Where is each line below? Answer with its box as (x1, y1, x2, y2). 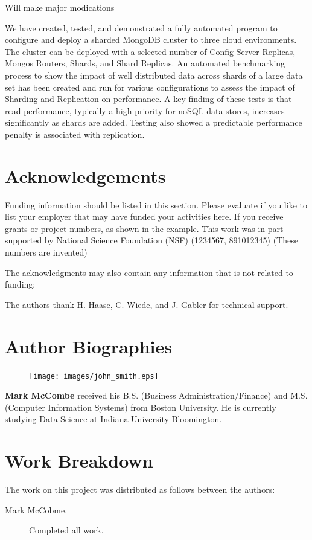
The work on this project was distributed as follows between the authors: (5, 483, 275, 496)
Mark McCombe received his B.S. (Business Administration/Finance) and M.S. (5, 389, 308, 402)
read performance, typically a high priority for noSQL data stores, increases (5, 104, 285, 117)
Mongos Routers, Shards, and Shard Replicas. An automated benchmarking (5, 57, 285, 69)
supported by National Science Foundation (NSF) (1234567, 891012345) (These (5, 234, 298, 246)
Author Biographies (5, 333, 172, 358)
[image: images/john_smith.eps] (29, 371, 159, 381)
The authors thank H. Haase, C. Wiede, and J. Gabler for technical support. (5, 298, 288, 310)
